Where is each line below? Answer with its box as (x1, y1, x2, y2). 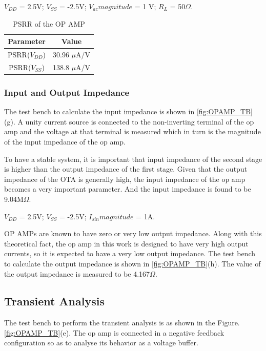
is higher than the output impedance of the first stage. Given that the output (4, 163, 248, 174)
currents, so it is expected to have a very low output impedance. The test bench (4, 248, 255, 259)
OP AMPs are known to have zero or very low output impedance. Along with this (4, 228, 262, 239)
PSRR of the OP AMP (13, 18, 85, 29)
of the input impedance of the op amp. (4, 136, 126, 147)
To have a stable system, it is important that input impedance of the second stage (4, 153, 262, 164)
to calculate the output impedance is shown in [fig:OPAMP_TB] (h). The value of (4, 258, 261, 269)
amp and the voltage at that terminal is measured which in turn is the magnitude (4, 126, 261, 137)
